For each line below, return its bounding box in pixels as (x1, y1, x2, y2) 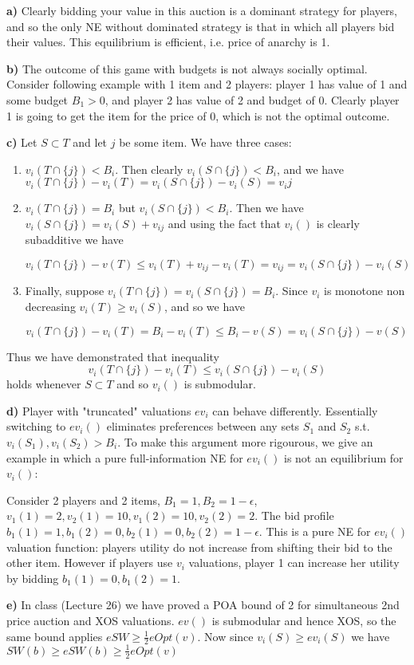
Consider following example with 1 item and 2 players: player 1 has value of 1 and (6, 76, 408, 92)
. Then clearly (115, 160, 183, 177)
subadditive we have (25, 231, 124, 248)
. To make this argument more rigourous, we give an (117, 434, 373, 450)
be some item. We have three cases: (119, 134, 292, 151)
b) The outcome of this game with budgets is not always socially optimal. (6, 60, 368, 77)
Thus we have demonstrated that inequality (6, 348, 219, 364)
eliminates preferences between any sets (106, 418, 300, 435)
